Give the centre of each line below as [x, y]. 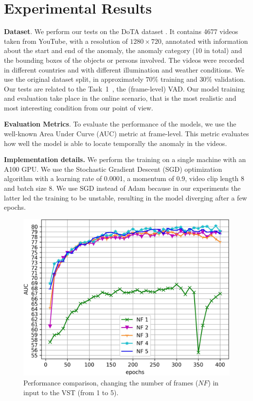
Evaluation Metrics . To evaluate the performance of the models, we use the [120, 124]
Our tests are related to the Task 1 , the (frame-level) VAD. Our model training [124, 88]
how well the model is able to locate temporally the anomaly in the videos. [116, 143]
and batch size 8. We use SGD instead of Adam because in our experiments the [122, 188]
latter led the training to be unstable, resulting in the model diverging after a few [126, 197]
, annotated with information [205, 41]
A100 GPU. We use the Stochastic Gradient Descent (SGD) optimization [113, 169]
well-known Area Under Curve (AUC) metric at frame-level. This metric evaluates [126, 134]
